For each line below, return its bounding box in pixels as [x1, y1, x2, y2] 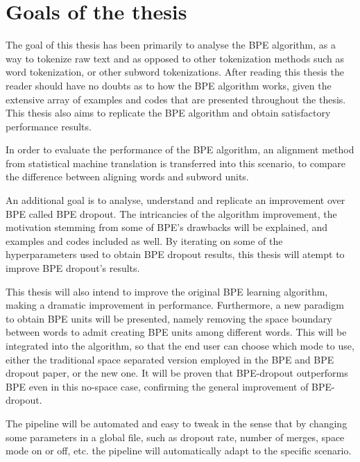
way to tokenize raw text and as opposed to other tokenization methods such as [6, 51, 345, 65]
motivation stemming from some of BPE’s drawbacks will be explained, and [6, 220, 328, 234]
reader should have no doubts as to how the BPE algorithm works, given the [6, 78, 332, 92]
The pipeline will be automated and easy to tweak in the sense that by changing [6, 416, 348, 430]
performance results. [6, 119, 92, 133]
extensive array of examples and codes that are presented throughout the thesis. [6, 92, 346, 106]
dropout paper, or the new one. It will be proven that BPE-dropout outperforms [6, 366, 348, 380]
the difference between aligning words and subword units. [6, 169, 249, 184]
